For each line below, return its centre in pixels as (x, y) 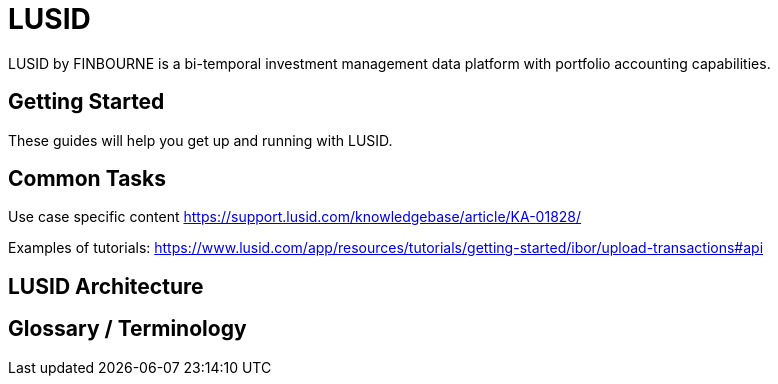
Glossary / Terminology (127, 329)
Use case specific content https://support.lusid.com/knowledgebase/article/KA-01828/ (295, 217)
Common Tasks (87, 179)
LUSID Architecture (106, 286)
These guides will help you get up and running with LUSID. (200, 140)
